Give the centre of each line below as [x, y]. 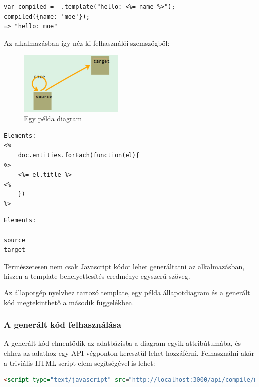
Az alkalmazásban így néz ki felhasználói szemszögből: [87, 43]
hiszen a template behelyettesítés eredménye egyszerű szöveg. [97, 276]
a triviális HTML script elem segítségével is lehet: [80, 362]
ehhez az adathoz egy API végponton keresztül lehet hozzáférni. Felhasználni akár [129, 353]
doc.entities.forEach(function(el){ [79, 155]
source [15, 240]
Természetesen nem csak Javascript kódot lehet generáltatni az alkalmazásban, [124, 266]
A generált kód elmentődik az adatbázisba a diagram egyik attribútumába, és [123, 343]
